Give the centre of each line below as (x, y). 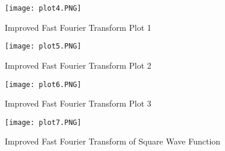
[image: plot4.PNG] (43, 8)
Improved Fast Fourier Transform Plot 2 (78, 65)
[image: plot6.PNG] (43, 84)
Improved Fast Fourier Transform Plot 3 (78, 103)
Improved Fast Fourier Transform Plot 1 (78, 27)
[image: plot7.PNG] (43, 122)
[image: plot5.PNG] (43, 46)
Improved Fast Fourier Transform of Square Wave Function (113, 141)
